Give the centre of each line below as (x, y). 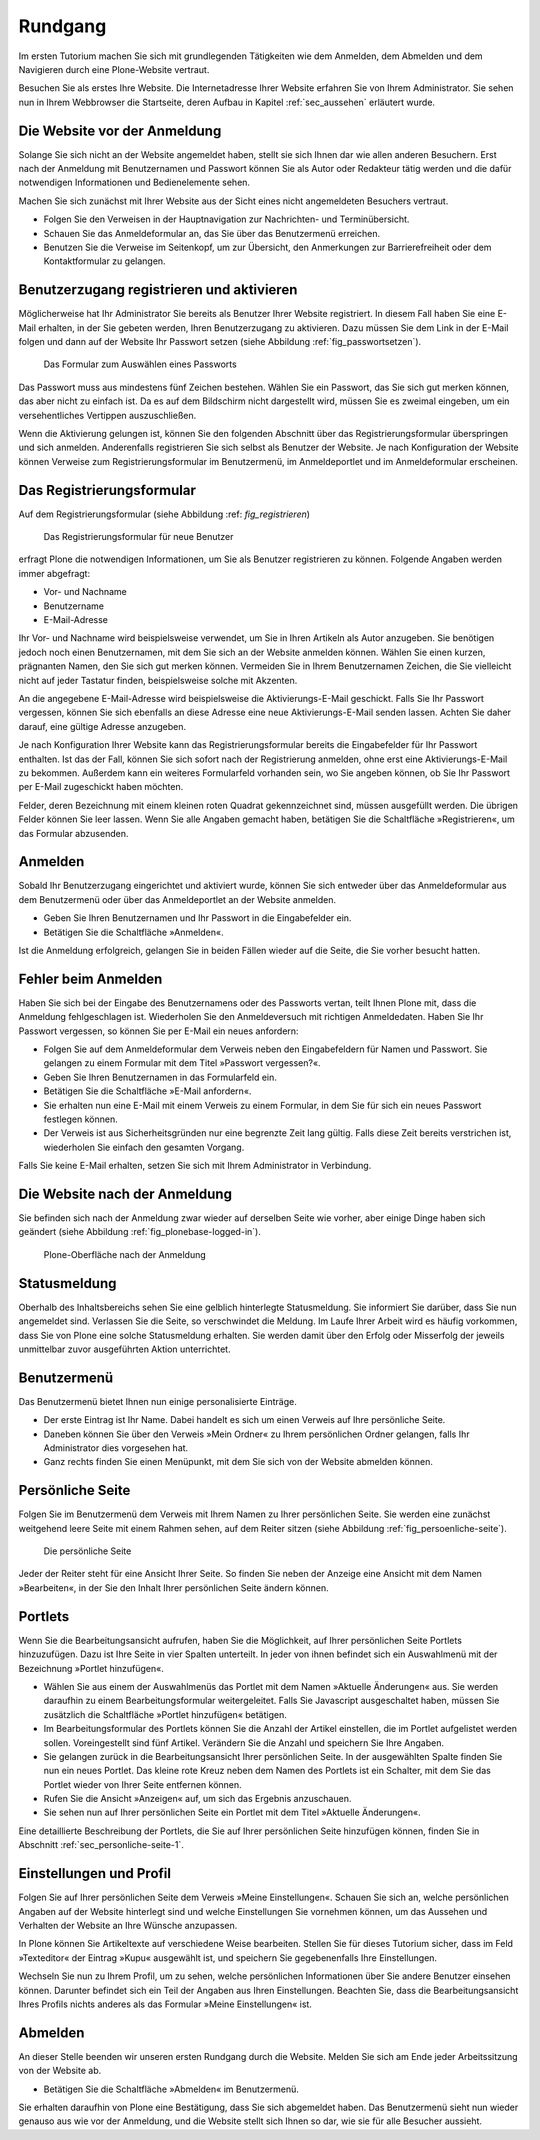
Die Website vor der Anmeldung (120, 130)
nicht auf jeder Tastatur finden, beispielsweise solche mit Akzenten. (158, 680)
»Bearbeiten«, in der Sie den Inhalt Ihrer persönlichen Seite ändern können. (173, 1587)
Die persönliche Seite (87, 1551)
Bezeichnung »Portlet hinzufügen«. (91, 1668)
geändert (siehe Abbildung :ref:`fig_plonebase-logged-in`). (140, 1232)
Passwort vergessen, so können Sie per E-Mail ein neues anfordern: (158, 1031)
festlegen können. (81, 1119)
